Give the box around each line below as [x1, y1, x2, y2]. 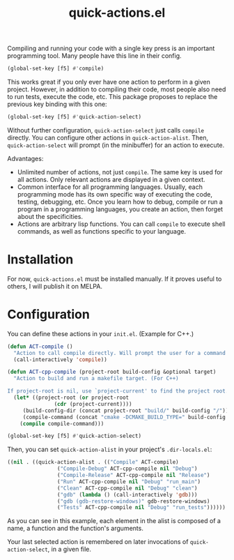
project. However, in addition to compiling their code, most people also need [7, 85, 226, 93]
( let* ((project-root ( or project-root [13, 394, 130, 402]
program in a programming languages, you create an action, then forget [17, 204, 224, 213]
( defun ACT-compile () [7, 343, 73, 350]
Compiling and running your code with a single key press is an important [7, 44, 215, 53]
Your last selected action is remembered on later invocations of [7, 538, 189, 546]
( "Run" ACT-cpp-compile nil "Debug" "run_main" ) [56, 478, 201, 485]
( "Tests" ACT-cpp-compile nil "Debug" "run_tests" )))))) [56, 504, 226, 511]
